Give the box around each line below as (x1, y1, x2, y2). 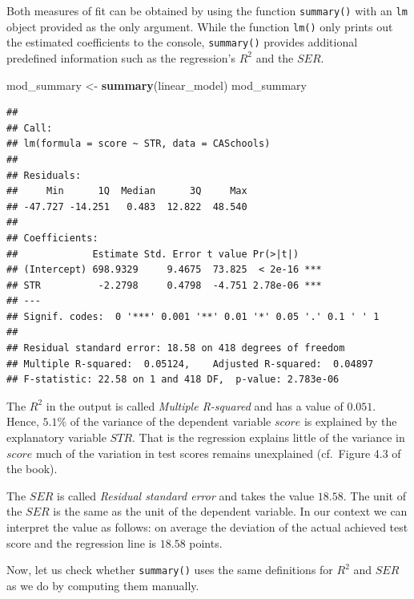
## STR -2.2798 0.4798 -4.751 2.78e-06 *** (6, 279, 322, 291)
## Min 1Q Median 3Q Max (6, 185, 247, 197)
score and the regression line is (6, 534, 157, 551)
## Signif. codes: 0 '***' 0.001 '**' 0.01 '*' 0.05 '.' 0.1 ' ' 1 (6, 310, 380, 322)
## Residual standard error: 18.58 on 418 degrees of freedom (6, 342, 345, 354)
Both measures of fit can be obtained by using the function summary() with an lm (6, 2, 408, 18)
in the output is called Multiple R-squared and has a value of (46, 397, 344, 414)
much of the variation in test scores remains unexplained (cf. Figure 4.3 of (35, 444, 401, 461)
